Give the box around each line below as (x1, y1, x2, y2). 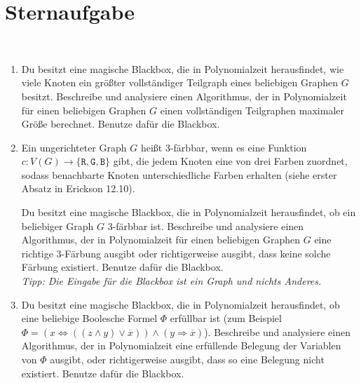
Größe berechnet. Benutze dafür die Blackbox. (21, 116, 220, 131)
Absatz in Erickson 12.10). (21, 181, 135, 196)
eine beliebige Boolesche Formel (21, 311, 158, 325)
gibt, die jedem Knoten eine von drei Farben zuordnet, (113, 154, 348, 168)
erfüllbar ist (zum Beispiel (170, 311, 282, 325)
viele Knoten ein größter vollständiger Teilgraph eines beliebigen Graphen (21, 75, 339, 90)
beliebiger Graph (21, 218, 94, 233)
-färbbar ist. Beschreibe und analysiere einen (112, 218, 304, 233)
